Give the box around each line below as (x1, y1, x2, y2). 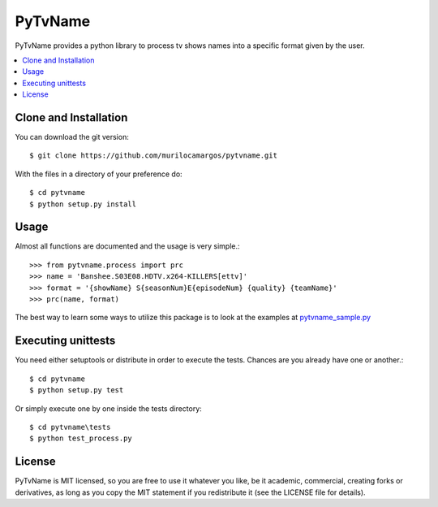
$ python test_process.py (29, 434, 133, 443)
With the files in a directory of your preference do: (15, 169, 182, 179)
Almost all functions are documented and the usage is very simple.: (15, 241, 240, 251)
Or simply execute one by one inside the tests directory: (15, 403, 202, 414)
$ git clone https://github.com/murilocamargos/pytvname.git (29, 151, 277, 160)
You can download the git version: (15, 132, 129, 142)
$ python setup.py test (29, 386, 124, 395)
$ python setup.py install (29, 199, 137, 209)
